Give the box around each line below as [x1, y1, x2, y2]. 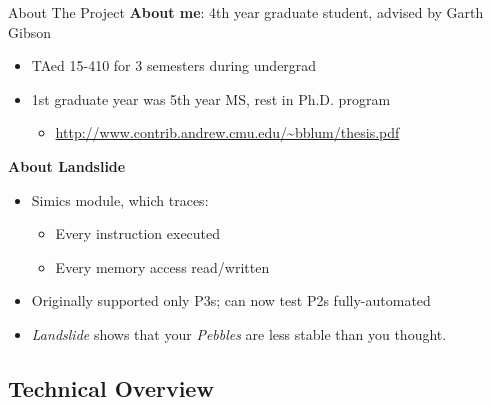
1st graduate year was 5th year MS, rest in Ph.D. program [31, 88, 391, 109]
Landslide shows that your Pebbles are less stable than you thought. [31, 323, 447, 344]
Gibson [8, 21, 51, 42]
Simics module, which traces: [31, 189, 209, 210]
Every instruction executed [55, 223, 221, 244]
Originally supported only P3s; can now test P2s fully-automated [31, 290, 431, 311]
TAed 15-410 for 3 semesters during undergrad [31, 55, 317, 76]
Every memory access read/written [55, 256, 270, 277]
